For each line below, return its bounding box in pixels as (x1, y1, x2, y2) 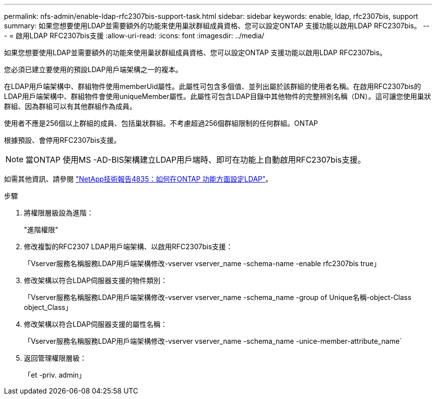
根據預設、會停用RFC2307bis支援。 (4, 136, 121, 144)
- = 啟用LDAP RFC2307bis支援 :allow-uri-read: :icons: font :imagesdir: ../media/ (4, 31, 264, 40)
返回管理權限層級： (24, 354, 87, 362)
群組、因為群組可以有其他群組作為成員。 (4, 102, 136, 110)
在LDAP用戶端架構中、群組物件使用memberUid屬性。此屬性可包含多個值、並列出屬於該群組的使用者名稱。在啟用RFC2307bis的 (4, 82, 421, 91)
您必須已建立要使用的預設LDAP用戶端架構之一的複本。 (4, 65, 183, 74)
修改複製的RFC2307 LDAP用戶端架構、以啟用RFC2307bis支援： (24, 242, 233, 251)
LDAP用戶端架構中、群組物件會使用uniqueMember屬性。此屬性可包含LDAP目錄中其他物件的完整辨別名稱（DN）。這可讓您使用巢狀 (4, 92, 431, 100)
